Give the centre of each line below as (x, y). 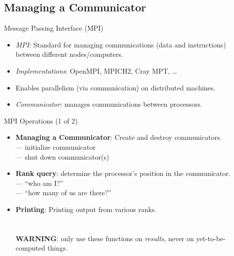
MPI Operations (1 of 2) (41, 120)
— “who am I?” (39, 183)
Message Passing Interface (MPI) (54, 28)
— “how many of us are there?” (63, 192)
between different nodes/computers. (69, 54)
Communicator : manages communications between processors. (109, 104)
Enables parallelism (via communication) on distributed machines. (116, 87)
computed (30, 248)
